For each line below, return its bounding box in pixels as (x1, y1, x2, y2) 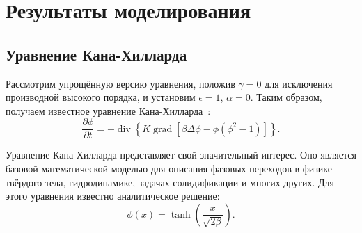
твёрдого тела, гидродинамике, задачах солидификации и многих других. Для (6, 175, 335, 189)
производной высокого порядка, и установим (6, 90, 196, 104)
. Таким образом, (250, 90, 322, 104)
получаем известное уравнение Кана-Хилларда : (6, 103, 211, 118)
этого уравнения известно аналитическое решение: (6, 188, 220, 203)
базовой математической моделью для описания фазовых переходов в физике (6, 161, 332, 176)
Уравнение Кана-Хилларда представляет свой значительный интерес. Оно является (6, 147, 356, 162)
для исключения (265, 76, 333, 90)
